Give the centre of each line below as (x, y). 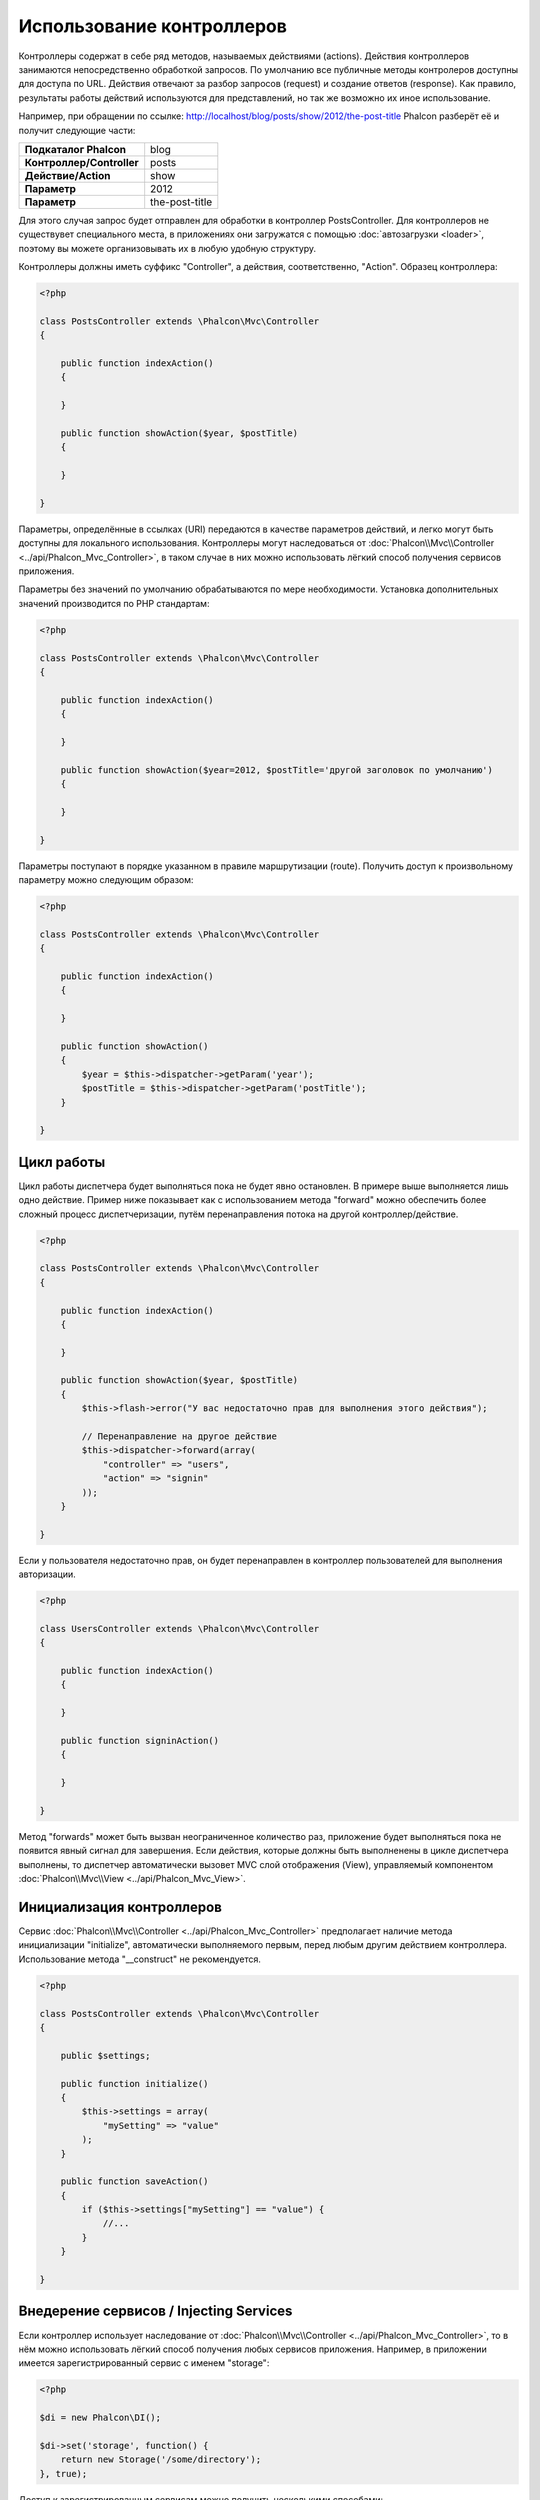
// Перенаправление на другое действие (179, 1436)
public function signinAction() (140, 1741)
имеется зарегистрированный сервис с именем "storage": (144, 2363)
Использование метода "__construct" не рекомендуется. (140, 1959)
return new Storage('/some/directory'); (161, 2459)
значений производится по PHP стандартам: (114, 603)
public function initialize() (134, 2083)
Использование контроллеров (152, 26)
